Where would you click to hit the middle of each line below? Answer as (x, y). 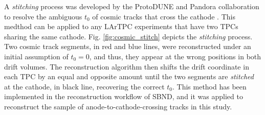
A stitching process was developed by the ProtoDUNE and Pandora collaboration (132, 6)
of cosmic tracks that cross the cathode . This (164, 16)
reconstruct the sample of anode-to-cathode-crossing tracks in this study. (118, 106)
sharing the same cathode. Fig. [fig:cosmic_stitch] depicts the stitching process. (128, 36)
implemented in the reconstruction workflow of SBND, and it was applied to (124, 96)
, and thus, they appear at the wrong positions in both (175, 56)
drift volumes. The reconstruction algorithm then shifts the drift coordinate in (127, 66)
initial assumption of (36, 56)
